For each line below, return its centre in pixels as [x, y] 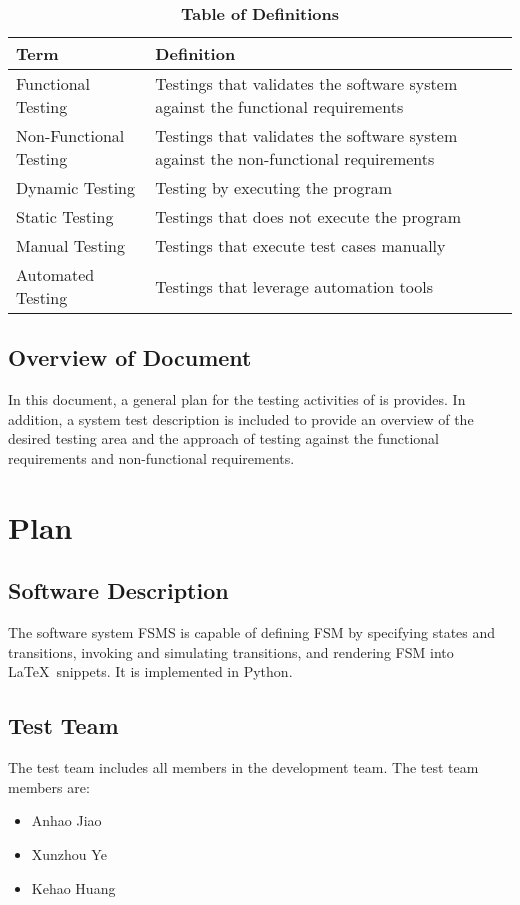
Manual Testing [70, 245]
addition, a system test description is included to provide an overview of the [241, 418]
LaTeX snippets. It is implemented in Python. [150, 671]
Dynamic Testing [75, 187]
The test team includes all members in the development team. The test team [243, 767]
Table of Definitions [260, 13]
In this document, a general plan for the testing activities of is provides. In [237, 399]
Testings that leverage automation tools [294, 286]
